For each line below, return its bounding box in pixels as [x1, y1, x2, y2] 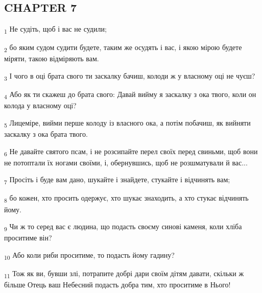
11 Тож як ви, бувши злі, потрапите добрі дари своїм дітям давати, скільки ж [4, 268, 244, 280]
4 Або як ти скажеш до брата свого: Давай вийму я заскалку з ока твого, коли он [4, 89, 256, 101]
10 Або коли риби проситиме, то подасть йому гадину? [4, 249, 175, 261]
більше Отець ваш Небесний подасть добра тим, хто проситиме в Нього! [4, 279, 231, 290]
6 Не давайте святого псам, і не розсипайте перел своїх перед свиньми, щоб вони [4, 145, 258, 158]
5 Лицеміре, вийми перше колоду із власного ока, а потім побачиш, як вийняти [4, 117, 251, 129]
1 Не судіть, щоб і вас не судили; [4, 23, 107, 35]
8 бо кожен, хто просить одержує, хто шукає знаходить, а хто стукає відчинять [4, 192, 249, 205]
